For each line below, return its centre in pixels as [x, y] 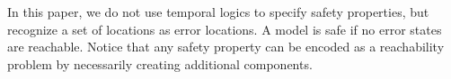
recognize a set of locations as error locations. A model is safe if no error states [225, 29]
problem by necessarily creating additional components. [160, 63]
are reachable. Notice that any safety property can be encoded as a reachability [226, 47]
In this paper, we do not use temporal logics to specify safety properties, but [218, 12]
